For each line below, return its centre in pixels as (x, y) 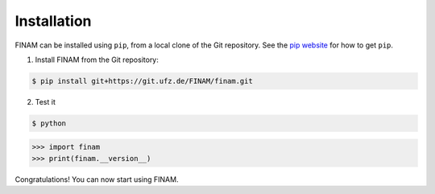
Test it (45, 101)
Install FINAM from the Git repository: (97, 60)
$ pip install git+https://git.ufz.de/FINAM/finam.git (142, 81)
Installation (53, 21)
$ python (49, 123)
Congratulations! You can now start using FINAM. (97, 179)
